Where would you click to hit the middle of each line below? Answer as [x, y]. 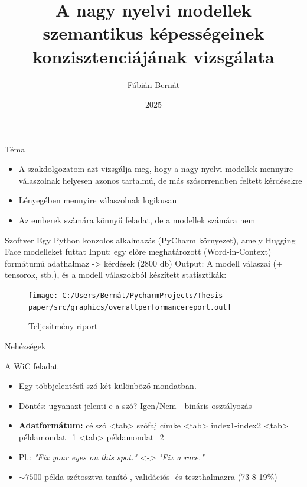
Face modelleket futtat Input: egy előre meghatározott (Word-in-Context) [138, 251]
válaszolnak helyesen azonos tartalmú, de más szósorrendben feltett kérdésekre [160, 180]
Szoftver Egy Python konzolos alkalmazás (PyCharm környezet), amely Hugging [150, 240]
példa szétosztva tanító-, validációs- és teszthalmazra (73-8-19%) [161, 477]
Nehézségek [25, 345]
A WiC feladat [31, 366]
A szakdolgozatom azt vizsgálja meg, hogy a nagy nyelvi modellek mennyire [156, 169]
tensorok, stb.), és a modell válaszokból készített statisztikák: [116, 275]
